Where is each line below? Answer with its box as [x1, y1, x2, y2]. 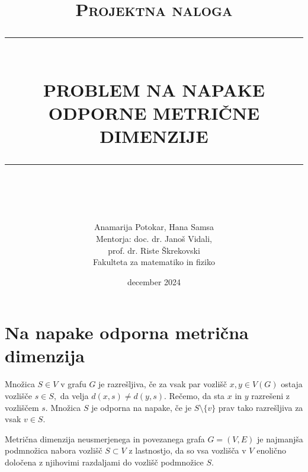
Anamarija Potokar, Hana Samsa [94, 221, 214, 233]
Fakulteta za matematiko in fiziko [93, 256, 215, 268]
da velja [60, 390, 89, 401]
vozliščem [5, 401, 39, 413]
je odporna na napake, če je [91, 401, 192, 413]
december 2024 [127, 275, 181, 288]
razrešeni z [251, 390, 290, 401]
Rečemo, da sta [169, 390, 225, 401]
